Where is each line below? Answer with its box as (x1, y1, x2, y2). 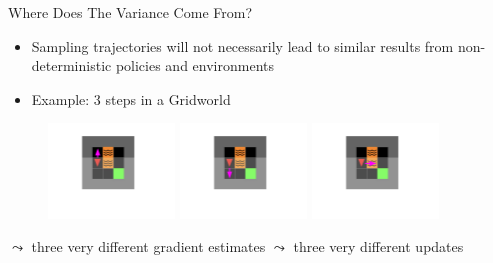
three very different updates (293, 236, 464, 257)
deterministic (31, 55, 112, 76)
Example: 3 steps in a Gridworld (31, 88, 231, 109)
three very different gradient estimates (31, 236, 266, 257)
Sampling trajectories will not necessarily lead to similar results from (31, 35, 454, 56)
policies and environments (115, 55, 274, 76)
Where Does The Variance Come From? (8, 2, 252, 22)
